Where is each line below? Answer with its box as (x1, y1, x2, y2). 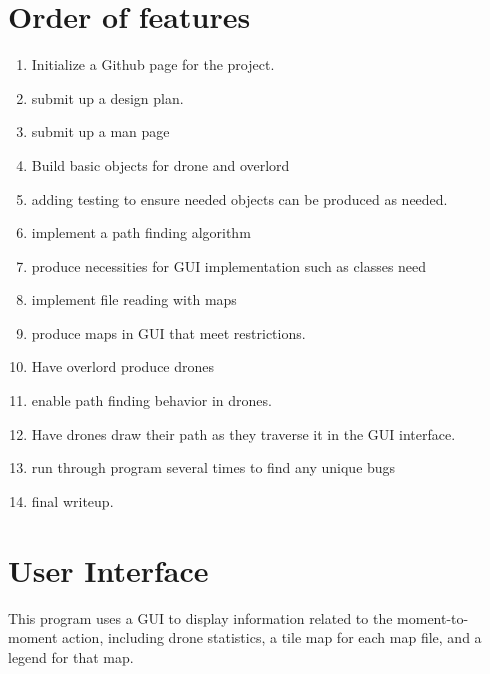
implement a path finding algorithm (31, 222, 251, 243)
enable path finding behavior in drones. (31, 390, 272, 411)
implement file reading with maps (31, 289, 237, 310)
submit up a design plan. (31, 87, 184, 108)
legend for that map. (8, 646, 134, 667)
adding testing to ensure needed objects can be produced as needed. (31, 188, 448, 209)
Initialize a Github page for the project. (31, 54, 275, 75)
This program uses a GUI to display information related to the (8, 607, 393, 628)
